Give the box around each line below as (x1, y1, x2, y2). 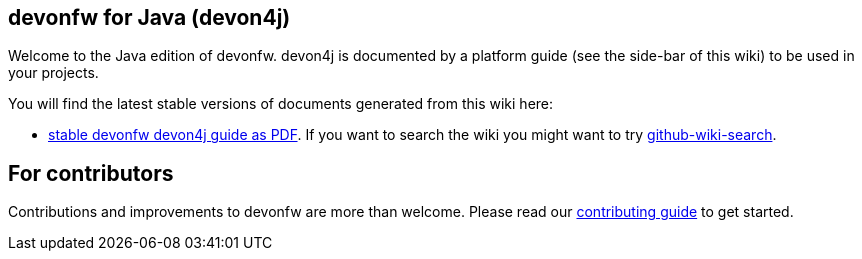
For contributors (8, 160, 174, 186)
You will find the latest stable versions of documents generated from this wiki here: (8, 95, 554, 113)
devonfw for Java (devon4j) (8, 5, 291, 30)
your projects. (8, 64, 99, 82)
